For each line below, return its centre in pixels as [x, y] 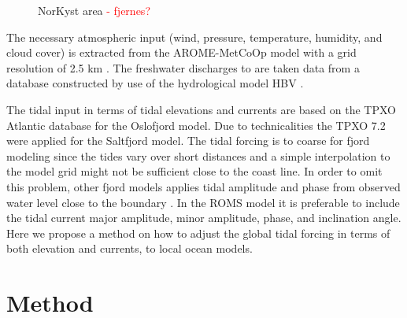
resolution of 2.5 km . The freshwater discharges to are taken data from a [183, 67]
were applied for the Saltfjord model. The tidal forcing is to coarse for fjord [188, 141]
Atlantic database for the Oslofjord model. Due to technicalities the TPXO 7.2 [196, 125]
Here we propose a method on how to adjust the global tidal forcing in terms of [198, 233]
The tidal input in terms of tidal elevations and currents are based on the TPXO [201, 109]
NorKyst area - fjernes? [94, 10]
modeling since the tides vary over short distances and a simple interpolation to [198, 155]
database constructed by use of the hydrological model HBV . [155, 83]
